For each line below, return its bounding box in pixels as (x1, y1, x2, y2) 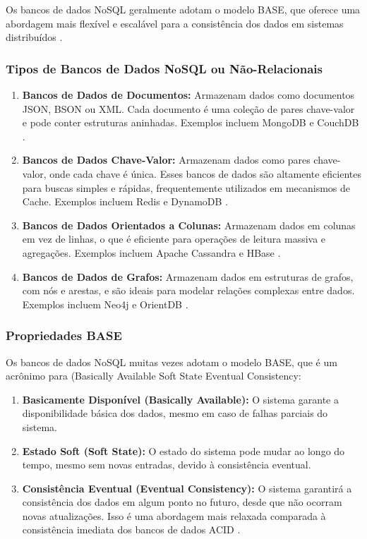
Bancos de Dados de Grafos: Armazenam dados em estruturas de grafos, (22, 269, 354, 284)
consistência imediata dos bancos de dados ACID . (22, 522, 241, 537)
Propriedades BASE (6, 327, 122, 344)
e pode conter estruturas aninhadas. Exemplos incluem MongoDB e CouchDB (22, 115, 359, 130)
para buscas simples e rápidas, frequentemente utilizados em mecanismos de (22, 180, 351, 195)
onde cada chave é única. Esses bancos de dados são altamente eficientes (49, 166, 361, 181)
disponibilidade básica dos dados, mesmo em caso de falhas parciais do (22, 406, 328, 420)
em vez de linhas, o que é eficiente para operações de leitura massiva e (22, 231, 326, 246)
